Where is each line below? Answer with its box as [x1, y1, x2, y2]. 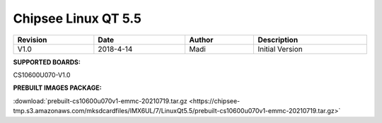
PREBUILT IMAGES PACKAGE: [13, 83, 102, 92]
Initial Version [257, 44, 303, 54]
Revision [17, 35, 47, 45]
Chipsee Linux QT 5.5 [13, 11, 141, 26]
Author [189, 35, 214, 45]
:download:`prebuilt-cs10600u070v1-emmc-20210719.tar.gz [13, 96, 187, 105]
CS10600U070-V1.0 [13, 71, 71, 79]
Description [257, 35, 299, 45]
